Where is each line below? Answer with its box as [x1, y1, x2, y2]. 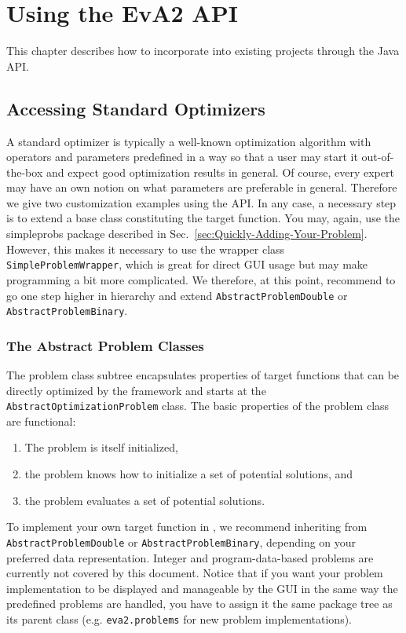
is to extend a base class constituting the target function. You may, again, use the [6, 210, 400, 226]
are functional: [6, 412, 76, 429]
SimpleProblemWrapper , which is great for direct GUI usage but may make [6, 256, 368, 273]
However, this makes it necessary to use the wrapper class [6, 240, 285, 257]
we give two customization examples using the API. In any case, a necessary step [6, 194, 397, 210]
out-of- [361, 148, 394, 165]
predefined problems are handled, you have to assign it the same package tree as [6, 595, 393, 612]
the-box [6, 163, 43, 180]
